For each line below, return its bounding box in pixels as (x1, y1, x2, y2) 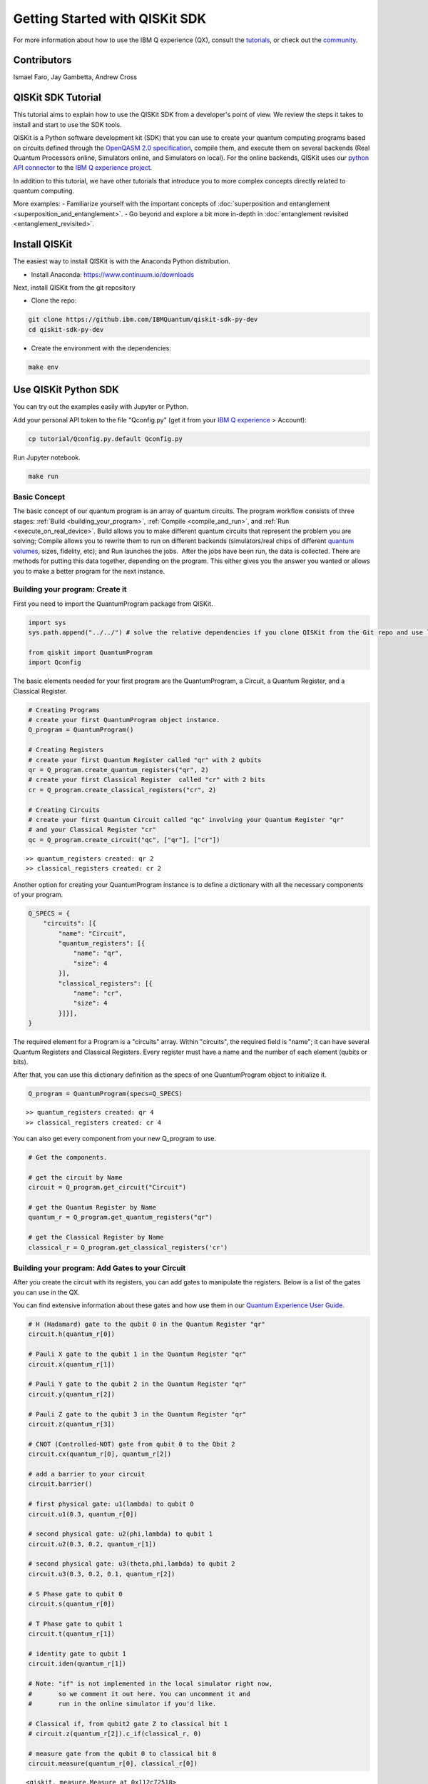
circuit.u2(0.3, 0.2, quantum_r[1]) (28, 1540, 157, 1548)
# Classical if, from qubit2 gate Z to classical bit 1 (28, 1720, 228, 1728)
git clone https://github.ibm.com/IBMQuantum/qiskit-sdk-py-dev (28, 315, 258, 324)
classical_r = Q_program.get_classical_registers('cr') (28, 1243, 228, 1252)
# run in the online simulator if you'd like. (28, 1699, 217, 1708)
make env (28, 363, 59, 371)
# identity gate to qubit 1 (28, 1649, 126, 1658)
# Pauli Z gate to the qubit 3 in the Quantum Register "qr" (28, 1410, 247, 1418)
